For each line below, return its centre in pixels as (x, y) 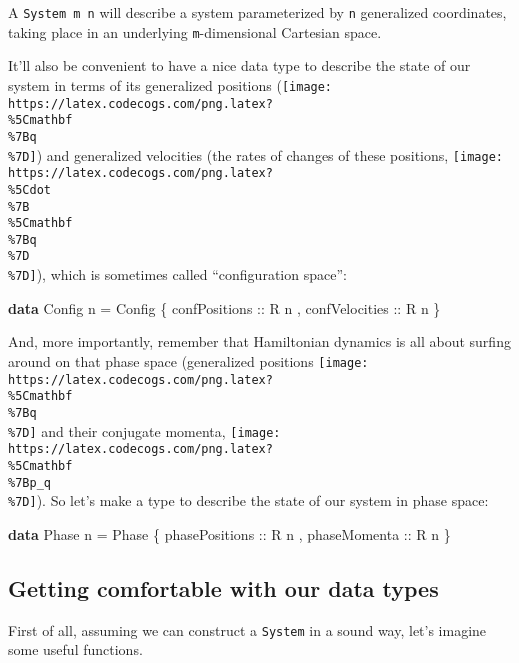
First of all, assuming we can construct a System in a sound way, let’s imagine (247, 629)
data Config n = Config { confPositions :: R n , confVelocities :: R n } (224, 307)
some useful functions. (75, 649)
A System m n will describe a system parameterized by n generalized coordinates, (257, 12)
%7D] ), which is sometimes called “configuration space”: (177, 274)
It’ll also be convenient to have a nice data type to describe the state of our (239, 65)
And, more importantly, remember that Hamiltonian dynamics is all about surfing (259, 341)
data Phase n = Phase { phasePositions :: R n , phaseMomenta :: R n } (229, 533)
